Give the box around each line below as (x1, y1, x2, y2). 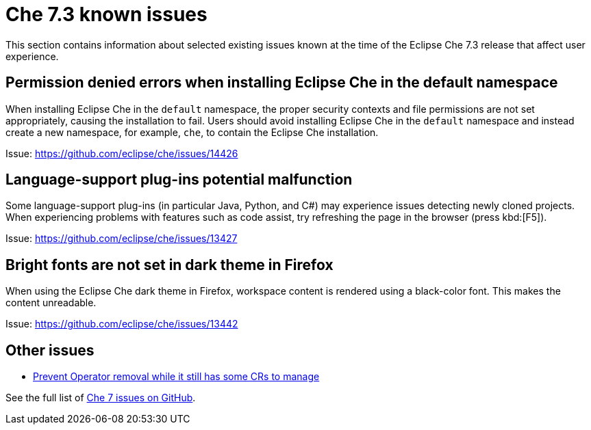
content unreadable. (5, 297, 97, 309)
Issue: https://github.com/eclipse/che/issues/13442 (5, 318, 238, 330)
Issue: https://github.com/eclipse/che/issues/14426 (5, 147, 238, 159)
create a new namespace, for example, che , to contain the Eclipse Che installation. (5, 126, 379, 138)
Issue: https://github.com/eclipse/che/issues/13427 (5, 232, 238, 245)
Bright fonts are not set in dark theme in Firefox (5, 256, 334, 273)
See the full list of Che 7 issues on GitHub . (5, 392, 196, 404)
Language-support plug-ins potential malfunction (5, 171, 353, 189)
